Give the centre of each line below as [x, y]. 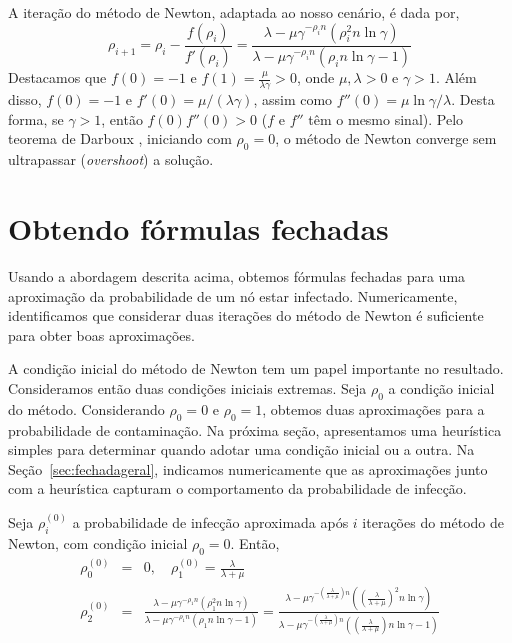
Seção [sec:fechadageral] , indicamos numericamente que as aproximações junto [248, 468]
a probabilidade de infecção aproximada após [210, 522]
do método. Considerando [86, 408]
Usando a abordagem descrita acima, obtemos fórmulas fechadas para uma [237, 276]
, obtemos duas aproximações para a [373, 408]
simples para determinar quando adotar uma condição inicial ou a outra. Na [241, 449]
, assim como [293, 99]
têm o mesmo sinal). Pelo [386, 118]
